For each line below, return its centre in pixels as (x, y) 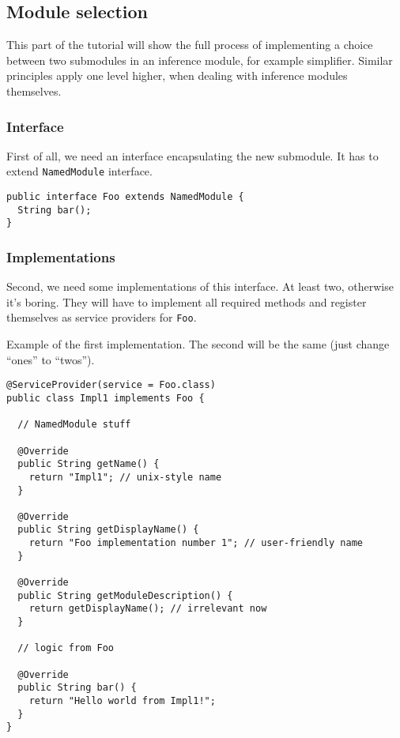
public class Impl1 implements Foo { (106, 398)
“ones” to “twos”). (51, 359)
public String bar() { (77, 688)
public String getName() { (89, 464)
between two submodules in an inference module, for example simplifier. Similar (200, 60)
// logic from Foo (66, 648)
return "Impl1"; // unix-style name (125, 477)
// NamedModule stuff (74, 425)
